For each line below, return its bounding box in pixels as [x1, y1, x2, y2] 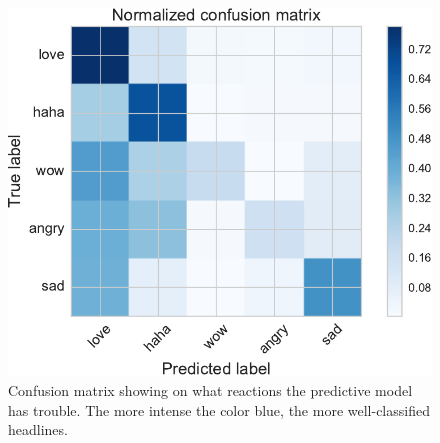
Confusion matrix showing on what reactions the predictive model [8, 380, 413, 401]
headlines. [8, 419, 68, 440]
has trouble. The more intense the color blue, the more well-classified [8, 399, 430, 420]
